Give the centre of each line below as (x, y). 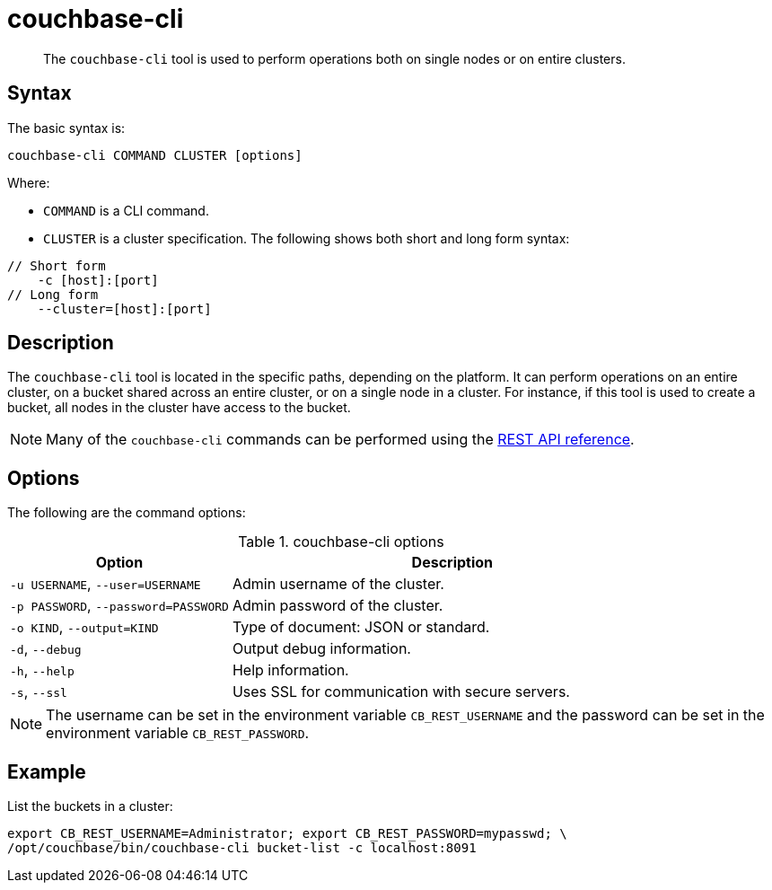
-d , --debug (46, 649)
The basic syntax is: (66, 128)
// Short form (57, 265)
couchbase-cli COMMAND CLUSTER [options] (155, 155)
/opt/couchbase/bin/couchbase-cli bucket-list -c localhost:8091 (242, 848)
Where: (29, 182)
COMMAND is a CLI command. (126, 210)
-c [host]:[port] (98, 280)
